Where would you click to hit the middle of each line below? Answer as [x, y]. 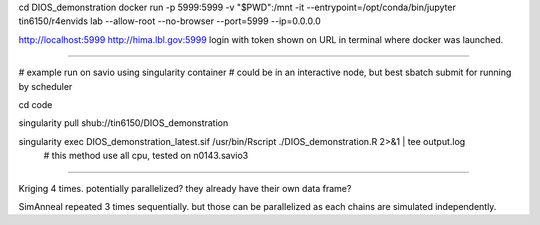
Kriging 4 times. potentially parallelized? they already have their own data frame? [185, 188]
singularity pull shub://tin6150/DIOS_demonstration [123, 123]
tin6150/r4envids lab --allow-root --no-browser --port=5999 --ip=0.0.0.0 [169, 21]
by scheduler [45, 86]
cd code [35, 104]
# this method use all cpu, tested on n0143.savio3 [146, 156]
